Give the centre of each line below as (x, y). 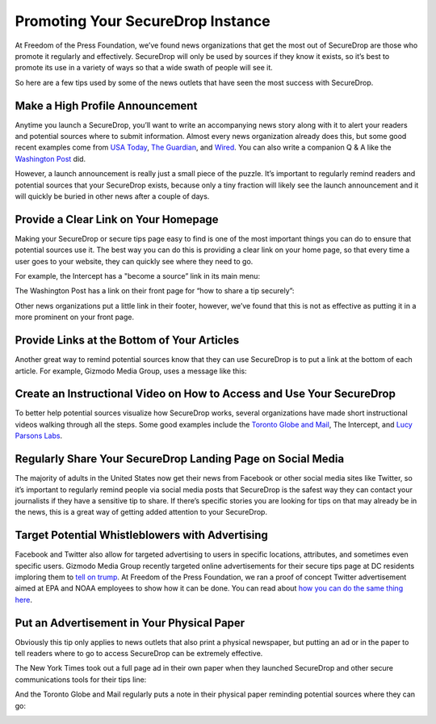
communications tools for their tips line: (81, 680)
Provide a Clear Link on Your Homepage (117, 219)
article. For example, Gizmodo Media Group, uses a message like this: (131, 371)
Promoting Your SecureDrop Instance (143, 21)
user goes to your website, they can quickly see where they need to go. (134, 261)
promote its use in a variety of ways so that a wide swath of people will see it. (144, 68)
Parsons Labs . (39, 436)
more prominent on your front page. (75, 317)
